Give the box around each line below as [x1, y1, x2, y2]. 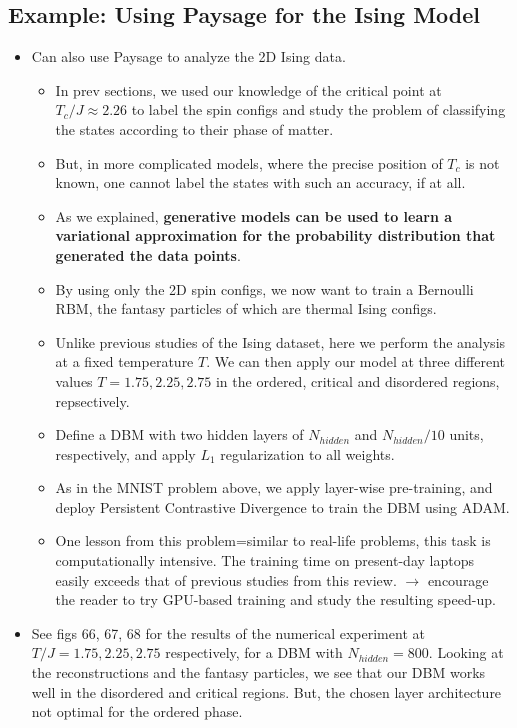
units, [449, 424, 484, 445]
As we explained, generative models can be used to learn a [55, 205, 453, 226]
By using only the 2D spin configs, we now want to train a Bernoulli [55, 278, 474, 299]
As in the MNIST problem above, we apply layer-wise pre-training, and [55, 477, 493, 498]
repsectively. [55, 390, 130, 411]
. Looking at [428, 642, 504, 663]
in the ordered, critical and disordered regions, [215, 370, 500, 391]
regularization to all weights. [220, 443, 395, 464]
